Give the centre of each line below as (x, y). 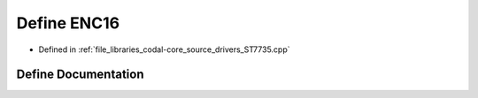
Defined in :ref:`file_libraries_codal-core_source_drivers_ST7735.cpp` (165, 49)
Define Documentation (80, 75)
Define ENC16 (68, 23)
